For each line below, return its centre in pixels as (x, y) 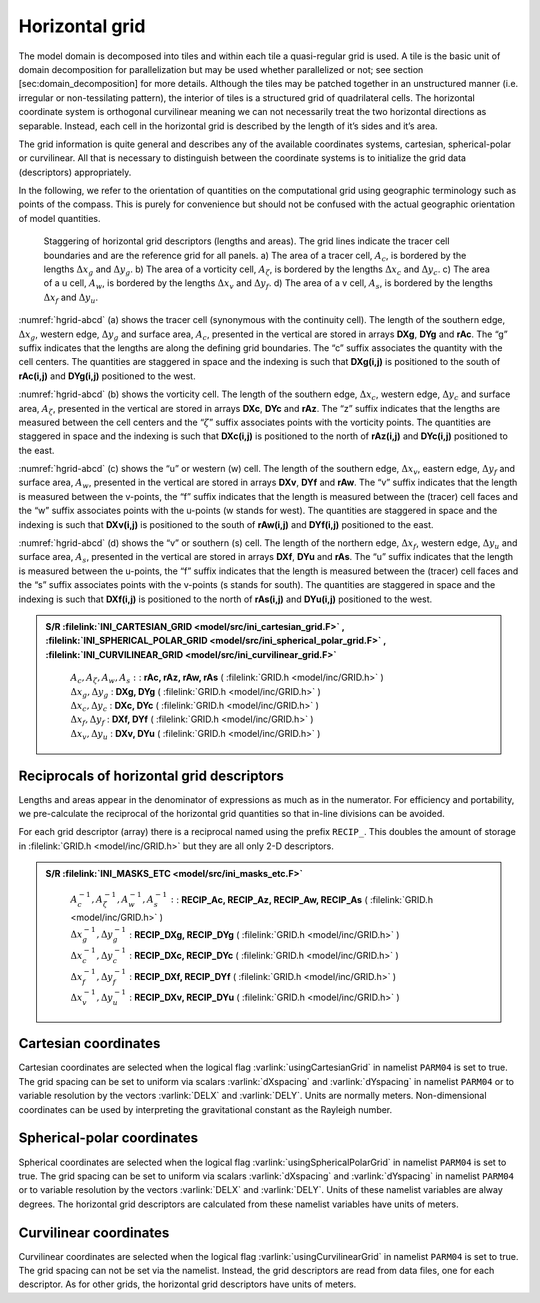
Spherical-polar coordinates (108, 1138)
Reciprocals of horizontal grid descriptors (151, 775)
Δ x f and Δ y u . (71, 298)
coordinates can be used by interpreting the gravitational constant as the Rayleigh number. (205, 1109)
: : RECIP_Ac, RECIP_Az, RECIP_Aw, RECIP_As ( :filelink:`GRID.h (302, 899)
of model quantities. (59, 218)
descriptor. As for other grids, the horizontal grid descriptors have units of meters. (187, 1284)
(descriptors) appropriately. (75, 172)
